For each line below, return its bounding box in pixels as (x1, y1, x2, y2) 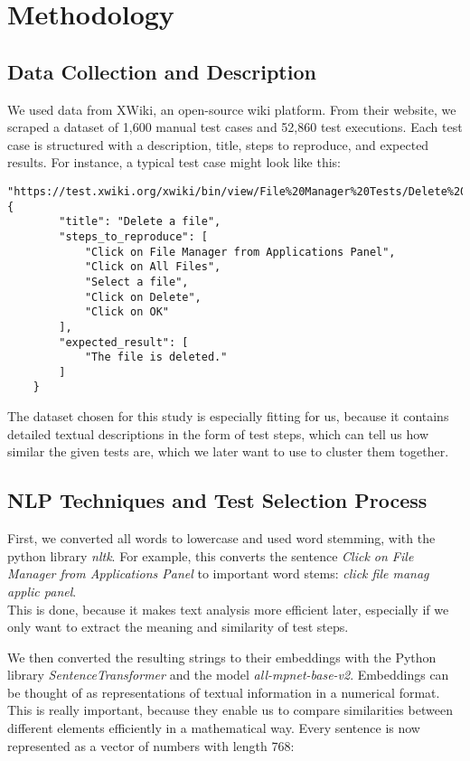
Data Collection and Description (7, 57, 316, 85)
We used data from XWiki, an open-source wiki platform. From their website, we (7, 99, 456, 118)
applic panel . (7, 581, 77, 600)
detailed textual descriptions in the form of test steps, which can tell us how (7, 424, 429, 443)
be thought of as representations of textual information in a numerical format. (7, 682, 440, 701)
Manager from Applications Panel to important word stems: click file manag (7, 564, 429, 583)
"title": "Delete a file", (59, 215, 221, 229)
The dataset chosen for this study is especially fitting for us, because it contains (7, 407, 449, 426)
